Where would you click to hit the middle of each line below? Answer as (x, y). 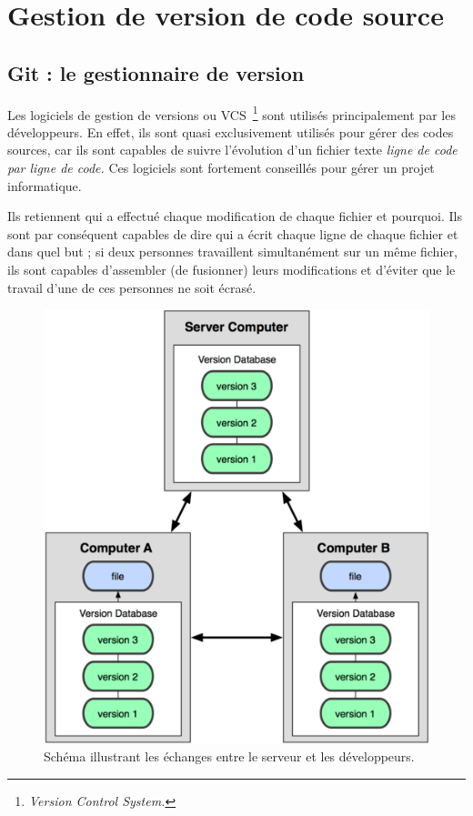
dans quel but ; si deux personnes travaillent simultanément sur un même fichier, (232, 252)
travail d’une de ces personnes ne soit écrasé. (132, 287)
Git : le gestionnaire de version (156, 72)
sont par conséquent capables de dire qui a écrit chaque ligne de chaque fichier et (233, 233)
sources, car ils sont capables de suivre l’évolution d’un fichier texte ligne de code (232, 150)
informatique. (45, 185)
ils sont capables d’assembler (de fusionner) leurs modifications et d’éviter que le (231, 269)
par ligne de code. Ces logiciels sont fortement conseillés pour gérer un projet (221, 168)
